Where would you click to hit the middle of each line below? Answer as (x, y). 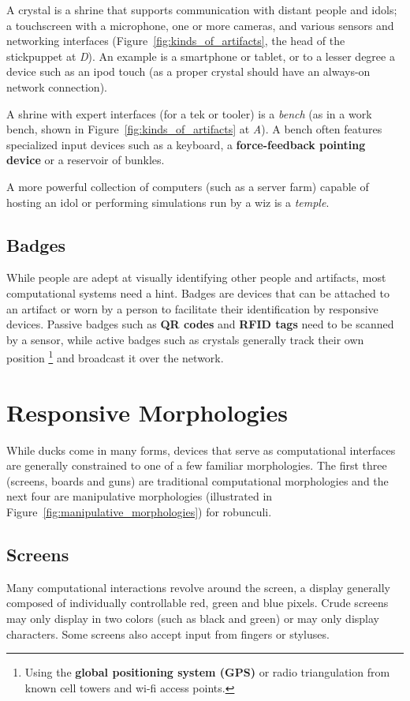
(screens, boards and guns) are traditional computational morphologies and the (198, 480)
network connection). (57, 86)
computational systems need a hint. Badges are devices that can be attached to (198, 292)
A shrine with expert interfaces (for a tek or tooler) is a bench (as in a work (189, 113)
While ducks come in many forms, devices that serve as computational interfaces (201, 450)
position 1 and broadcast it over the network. (115, 356)
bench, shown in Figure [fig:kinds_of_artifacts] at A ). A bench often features (194, 129)
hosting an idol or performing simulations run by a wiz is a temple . (168, 202)
